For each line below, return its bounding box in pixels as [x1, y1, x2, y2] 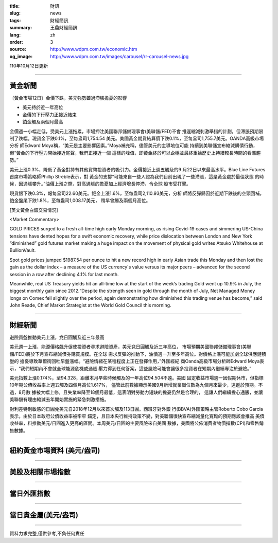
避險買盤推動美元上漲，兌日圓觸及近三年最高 [9, 334, 105, 340]
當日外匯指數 [9, 489, 50, 498]
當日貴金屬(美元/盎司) [9, 511, 78, 519]
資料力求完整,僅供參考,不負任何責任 [9, 530, 85, 537]
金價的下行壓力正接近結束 [22, 111, 77, 118]
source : [9, 46, 27, 52]
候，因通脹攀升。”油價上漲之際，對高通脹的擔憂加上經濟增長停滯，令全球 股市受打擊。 [9, 180, 192, 187]
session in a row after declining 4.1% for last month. [9, 271, 119, 277]
